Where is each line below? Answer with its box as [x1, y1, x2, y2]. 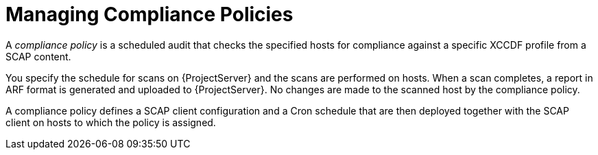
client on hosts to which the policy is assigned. [5, 116, 216, 128]
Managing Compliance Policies [5, 3, 294, 26]
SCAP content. [5, 50, 71, 62]
